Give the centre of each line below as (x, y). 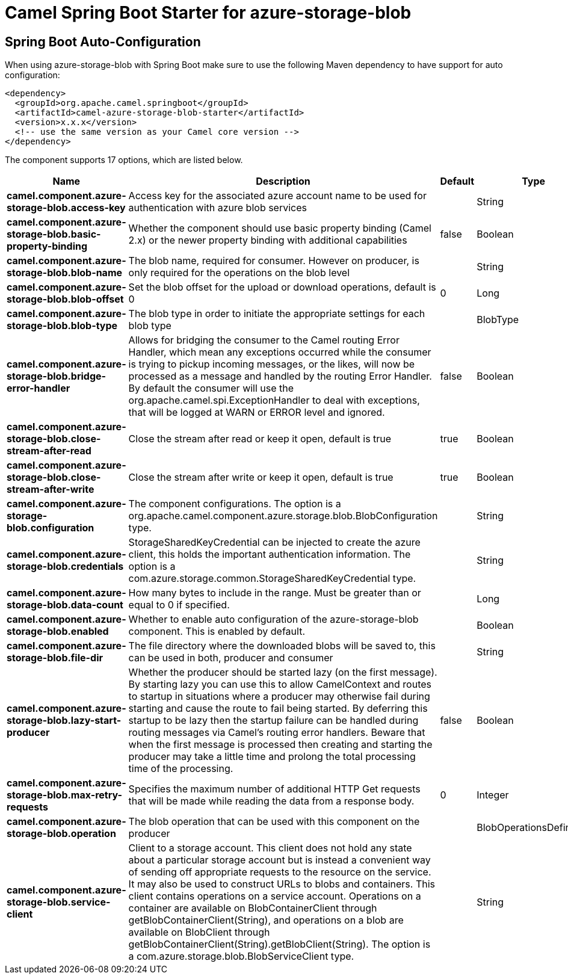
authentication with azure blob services (218, 208)
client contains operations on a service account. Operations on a (275, 896)
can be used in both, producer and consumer (231, 658)
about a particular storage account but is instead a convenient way (279, 860)
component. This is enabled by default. (217, 632)
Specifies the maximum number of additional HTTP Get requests (274, 789)
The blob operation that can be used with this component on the (274, 822)
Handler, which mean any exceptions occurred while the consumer (280, 352)
